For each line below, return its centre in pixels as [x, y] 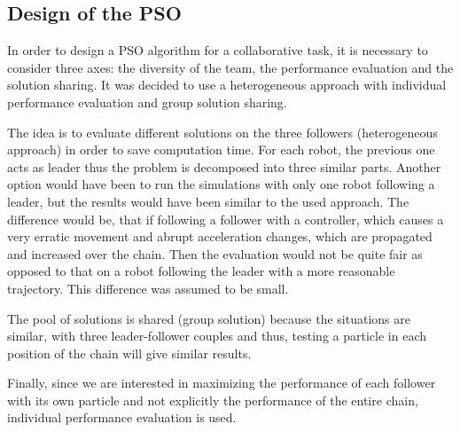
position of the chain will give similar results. [129, 353]
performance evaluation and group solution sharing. [147, 102]
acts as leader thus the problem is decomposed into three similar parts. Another [224, 166]
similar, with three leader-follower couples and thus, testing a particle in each [217, 336]
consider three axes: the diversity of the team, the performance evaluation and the [230, 67]
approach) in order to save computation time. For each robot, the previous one [221, 149]
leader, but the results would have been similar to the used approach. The [208, 201]
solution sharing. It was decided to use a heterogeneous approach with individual [227, 85]
